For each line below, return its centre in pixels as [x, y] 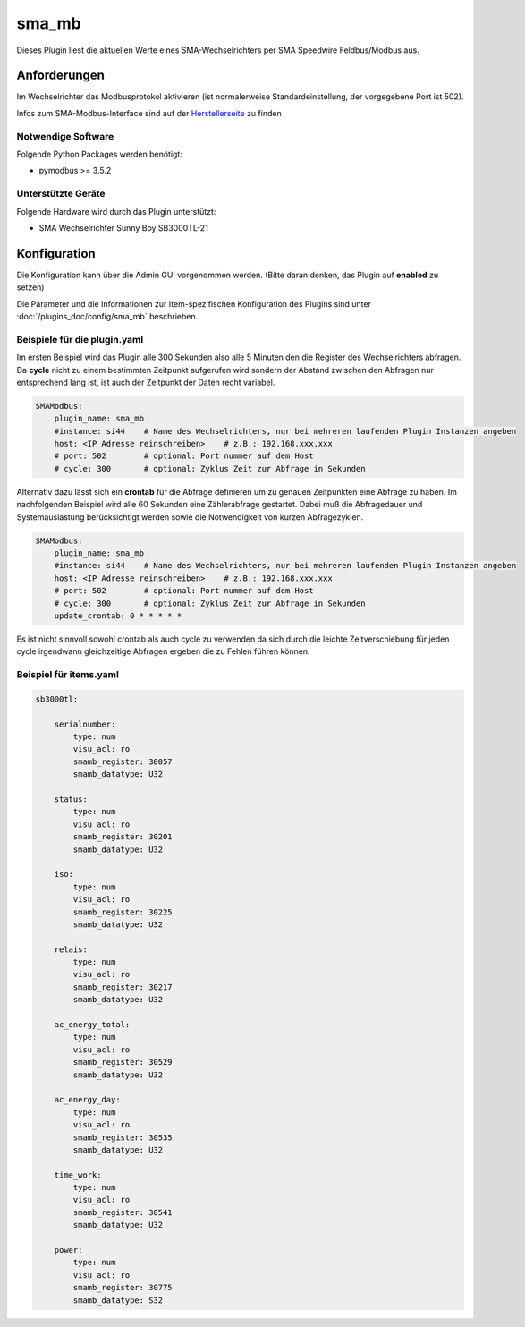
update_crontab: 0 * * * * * [118, 616]
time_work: [78, 1175]
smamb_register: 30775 [123, 1288]
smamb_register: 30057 [123, 761]
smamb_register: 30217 [123, 987]
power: [68, 1250]
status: [71, 799]
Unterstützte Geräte [61, 194]
